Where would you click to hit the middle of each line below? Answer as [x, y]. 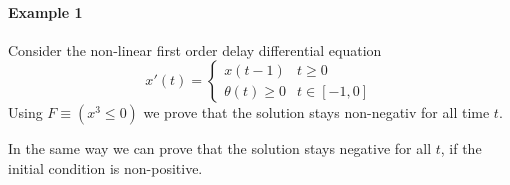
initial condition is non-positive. [105, 167]
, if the [461, 148]
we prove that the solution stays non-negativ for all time [316, 112]
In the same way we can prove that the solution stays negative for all [220, 148]
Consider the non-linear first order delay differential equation [195, 49]
